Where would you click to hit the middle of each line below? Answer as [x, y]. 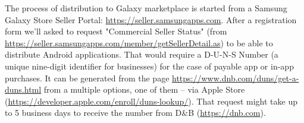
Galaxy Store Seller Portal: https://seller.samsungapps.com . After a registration [151, 19]
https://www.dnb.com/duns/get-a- [236, 78]
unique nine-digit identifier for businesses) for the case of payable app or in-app [149, 66]
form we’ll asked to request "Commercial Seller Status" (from [116, 31]
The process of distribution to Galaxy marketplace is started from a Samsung [146, 8]
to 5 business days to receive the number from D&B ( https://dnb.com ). [135, 113]
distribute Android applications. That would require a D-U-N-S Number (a [142, 54]
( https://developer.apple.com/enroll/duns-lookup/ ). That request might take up [151, 101]
